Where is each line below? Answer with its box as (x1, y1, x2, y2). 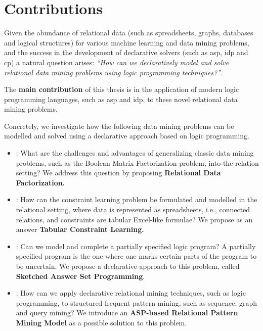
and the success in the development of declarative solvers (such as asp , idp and (4, 47, 248, 58)
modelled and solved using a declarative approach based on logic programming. (4, 130, 249, 141)
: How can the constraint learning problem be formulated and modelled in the (16, 194, 257, 205)
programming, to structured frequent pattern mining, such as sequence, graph (16, 297, 257, 308)
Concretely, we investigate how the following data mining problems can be (4, 120, 234, 131)
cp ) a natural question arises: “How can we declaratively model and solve (4, 57, 229, 67)
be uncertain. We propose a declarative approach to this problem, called (16, 261, 240, 271)
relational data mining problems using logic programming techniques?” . (4, 67, 223, 77)
